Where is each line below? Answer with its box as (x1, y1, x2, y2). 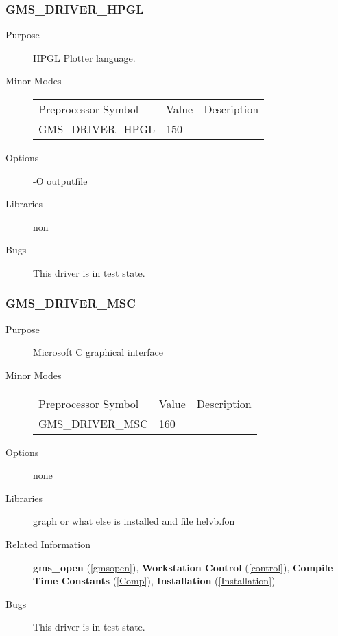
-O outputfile (33, 173, 88, 188)
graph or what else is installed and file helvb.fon (33, 514, 235, 528)
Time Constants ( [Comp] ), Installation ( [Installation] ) (33, 573, 276, 588)
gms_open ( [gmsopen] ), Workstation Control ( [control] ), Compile (33, 560, 333, 574)
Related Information (5, 536, 90, 551)
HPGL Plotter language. (33, 50, 136, 65)
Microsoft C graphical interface (33, 345, 163, 359)
